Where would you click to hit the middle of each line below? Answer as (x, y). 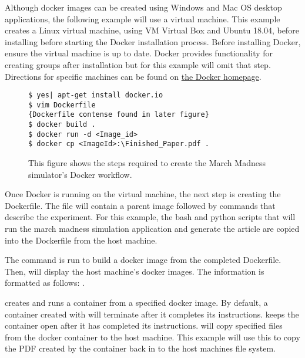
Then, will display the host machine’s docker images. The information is (135, 271)
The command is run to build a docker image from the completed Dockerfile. (143, 260)
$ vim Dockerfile (62, 105)
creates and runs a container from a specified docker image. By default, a (136, 303)
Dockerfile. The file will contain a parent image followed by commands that (140, 205)
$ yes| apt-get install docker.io (96, 95)
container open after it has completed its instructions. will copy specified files (144, 325)
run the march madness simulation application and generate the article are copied (152, 229)
